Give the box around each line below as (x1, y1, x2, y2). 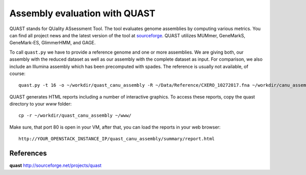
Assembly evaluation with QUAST (9, 8, 156, 19)
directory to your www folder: (9, 101, 72, 107)
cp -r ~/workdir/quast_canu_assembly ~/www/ (18, 113, 132, 118)
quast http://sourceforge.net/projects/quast (9, 162, 102, 168)
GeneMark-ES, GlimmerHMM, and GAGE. (9, 40, 96, 46)
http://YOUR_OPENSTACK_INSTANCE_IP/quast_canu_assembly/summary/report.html (18, 136, 215, 142)
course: (9, 70, 25, 77)
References (9, 149, 47, 158)
